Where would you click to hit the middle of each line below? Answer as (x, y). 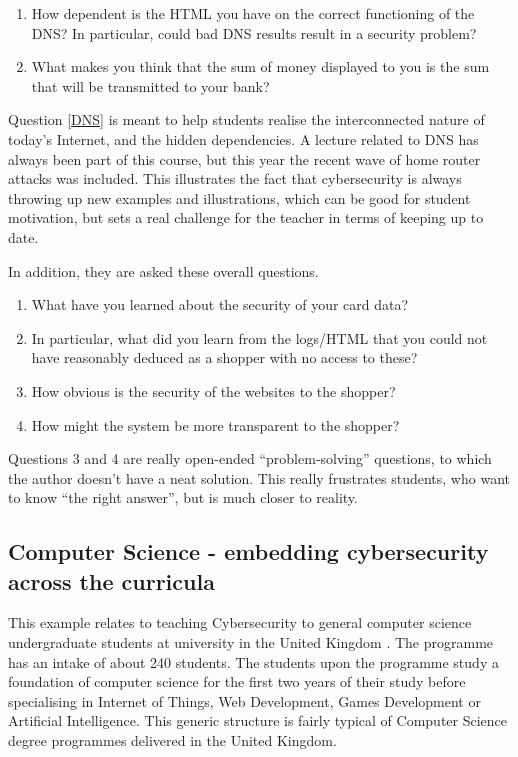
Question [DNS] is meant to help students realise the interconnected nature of (246, 119)
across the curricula (111, 580)
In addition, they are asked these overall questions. (163, 270)
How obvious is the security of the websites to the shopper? (213, 390)
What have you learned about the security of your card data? (220, 304)
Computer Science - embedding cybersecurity (248, 551)
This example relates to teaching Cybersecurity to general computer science (240, 622)
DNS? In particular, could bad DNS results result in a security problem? (254, 32)
